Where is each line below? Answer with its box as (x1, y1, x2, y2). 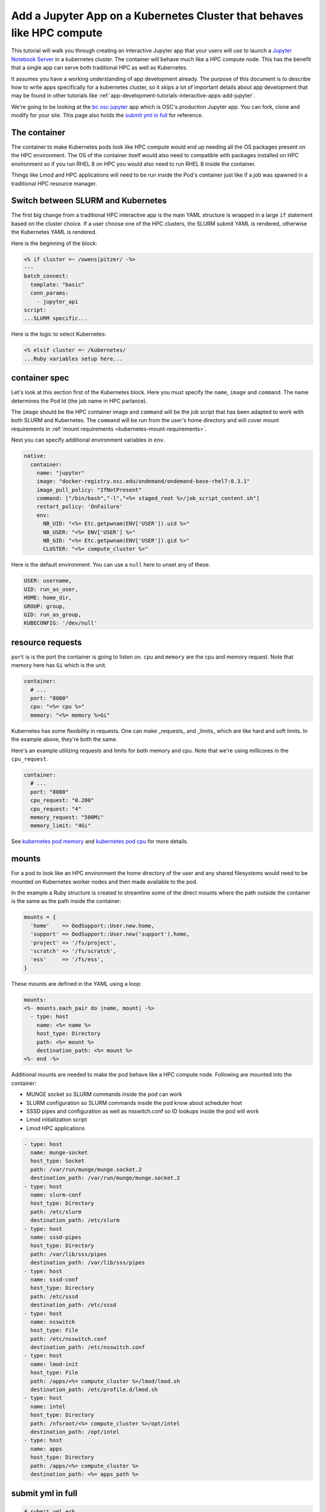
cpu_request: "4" (30, 805, 81, 812)
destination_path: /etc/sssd (30, 1302, 117, 1309)
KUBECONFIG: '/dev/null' (24, 620, 98, 627)
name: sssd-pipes (30, 1234, 81, 1240)
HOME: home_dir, (24, 595, 72, 601)
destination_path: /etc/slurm (30, 1217, 120, 1224)
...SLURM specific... (24, 315, 88, 322)
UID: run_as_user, (24, 585, 78, 593)
